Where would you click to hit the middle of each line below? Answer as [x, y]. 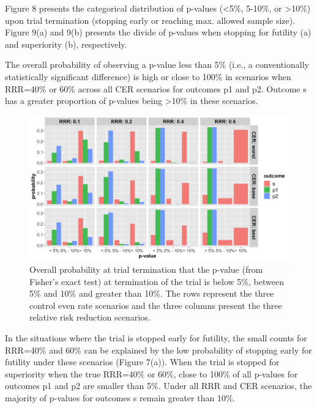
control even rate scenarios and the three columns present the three [156, 305]
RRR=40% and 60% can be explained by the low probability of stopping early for [158, 350]
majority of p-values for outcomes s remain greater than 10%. [120, 397]
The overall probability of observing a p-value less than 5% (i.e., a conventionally [157, 65]
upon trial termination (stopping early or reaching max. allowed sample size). [150, 20]
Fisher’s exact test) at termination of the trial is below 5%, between [157, 281]
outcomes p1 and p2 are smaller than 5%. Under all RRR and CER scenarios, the [158, 386]
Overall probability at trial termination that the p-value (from [146, 269]
